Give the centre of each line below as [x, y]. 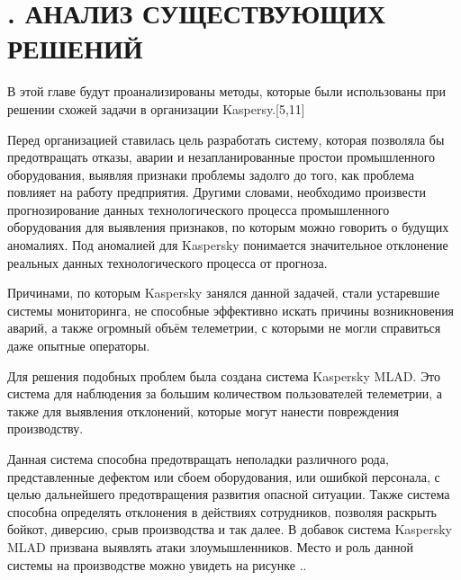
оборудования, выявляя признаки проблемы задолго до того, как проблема [211, 174]
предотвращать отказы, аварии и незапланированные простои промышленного [221, 157]
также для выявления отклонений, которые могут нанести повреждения [203, 410]
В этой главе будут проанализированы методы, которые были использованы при [227, 91]
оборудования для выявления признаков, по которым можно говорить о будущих [228, 227]
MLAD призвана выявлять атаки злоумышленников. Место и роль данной [210, 546]
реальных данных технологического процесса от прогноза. [167, 262]
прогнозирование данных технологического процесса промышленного [199, 209]
